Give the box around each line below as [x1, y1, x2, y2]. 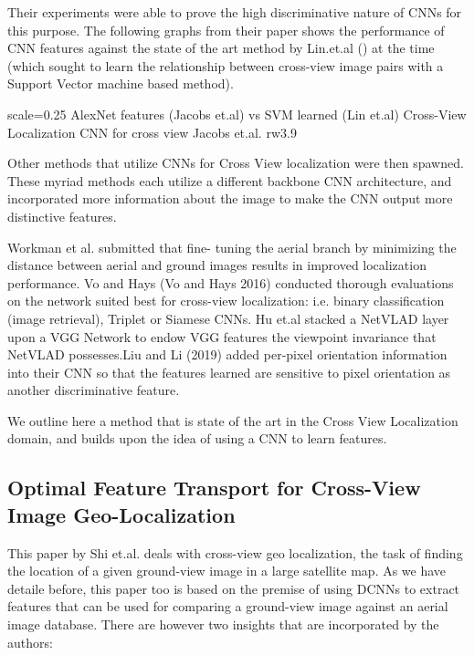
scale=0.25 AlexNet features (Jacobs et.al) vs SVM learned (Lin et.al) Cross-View [7, 104, 467, 123]
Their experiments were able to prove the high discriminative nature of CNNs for [7, 3, 462, 21]
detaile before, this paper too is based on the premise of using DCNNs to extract [7, 578, 460, 598]
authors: [7, 632, 53, 651]
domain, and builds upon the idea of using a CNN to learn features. [7, 429, 387, 448]
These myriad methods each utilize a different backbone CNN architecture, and [7, 171, 452, 190]
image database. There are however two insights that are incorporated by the [7, 615, 439, 634]
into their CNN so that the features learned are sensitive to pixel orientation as [7, 362, 451, 381]
